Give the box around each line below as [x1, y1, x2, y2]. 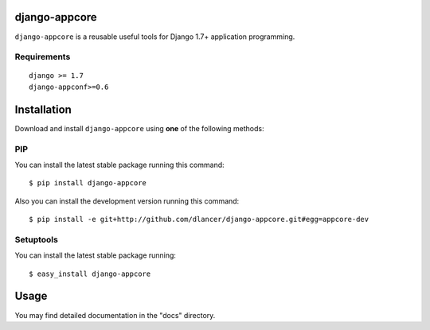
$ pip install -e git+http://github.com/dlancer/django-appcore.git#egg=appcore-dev [29, 215, 369, 224]
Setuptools [14, 234, 59, 245]
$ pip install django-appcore [29, 179, 147, 188]
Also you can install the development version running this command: [14, 196, 240, 206]
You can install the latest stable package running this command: [14, 160, 225, 169]
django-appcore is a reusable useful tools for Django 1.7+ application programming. [14, 32, 295, 41]
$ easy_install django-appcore [29, 269, 151, 278]
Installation [14, 103, 72, 116]
